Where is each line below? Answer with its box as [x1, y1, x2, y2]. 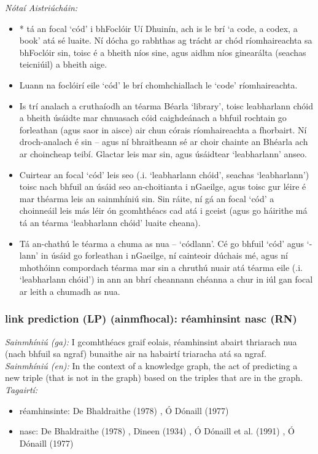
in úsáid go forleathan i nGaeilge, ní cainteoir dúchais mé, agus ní [41, 249, 288, 262]
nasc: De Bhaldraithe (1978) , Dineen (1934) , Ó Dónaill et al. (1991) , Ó [19, 425, 295, 437]
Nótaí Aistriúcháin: [5, 1, 78, 14]
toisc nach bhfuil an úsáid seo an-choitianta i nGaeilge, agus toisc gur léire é [19, 180, 306, 193]
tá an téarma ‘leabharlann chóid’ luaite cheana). [19, 216, 201, 229]
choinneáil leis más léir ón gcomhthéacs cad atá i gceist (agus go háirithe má [19, 204, 308, 217]
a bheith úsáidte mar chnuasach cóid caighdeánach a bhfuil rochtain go [19, 111, 287, 124]
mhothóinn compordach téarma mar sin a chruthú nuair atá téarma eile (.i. [19, 260, 303, 273]
